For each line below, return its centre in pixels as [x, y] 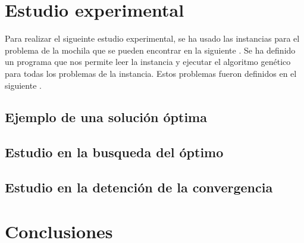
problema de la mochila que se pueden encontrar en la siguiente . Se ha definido [150, 50]
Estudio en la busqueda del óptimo [114, 152]
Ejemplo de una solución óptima [106, 117]
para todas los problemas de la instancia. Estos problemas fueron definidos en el [151, 73]
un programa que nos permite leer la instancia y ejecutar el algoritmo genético [148, 62]
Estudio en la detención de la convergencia [139, 187]
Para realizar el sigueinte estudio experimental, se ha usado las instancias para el [152, 38]
